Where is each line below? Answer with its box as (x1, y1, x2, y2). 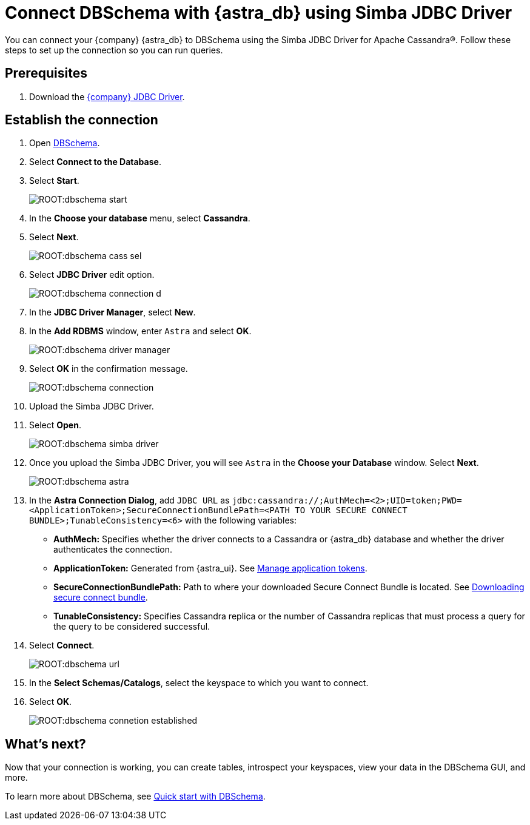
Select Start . (29, 175, 79, 186)
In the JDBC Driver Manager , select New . (29, 307, 196, 318)
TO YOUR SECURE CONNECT (295, 505, 408, 516)
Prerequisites (5, 66, 87, 81)
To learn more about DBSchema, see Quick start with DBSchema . (5, 791, 266, 802)
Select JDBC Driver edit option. (29, 269, 155, 280)
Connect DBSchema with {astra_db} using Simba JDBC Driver (5, 2, 512, 23)
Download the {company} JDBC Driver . (29, 91, 185, 102)
